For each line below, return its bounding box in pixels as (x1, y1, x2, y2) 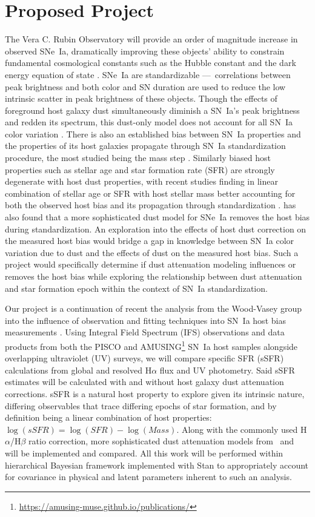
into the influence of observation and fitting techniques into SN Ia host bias (5, 314, 286, 326)
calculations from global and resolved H (5, 363, 152, 376)
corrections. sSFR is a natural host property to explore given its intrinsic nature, (5, 387, 305, 400)
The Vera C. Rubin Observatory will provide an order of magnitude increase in (5, 33, 298, 45)
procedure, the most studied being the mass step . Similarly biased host (5, 151, 271, 164)
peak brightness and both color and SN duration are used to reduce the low (5, 80, 286, 93)
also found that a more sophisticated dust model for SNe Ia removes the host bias (5, 211, 310, 223)
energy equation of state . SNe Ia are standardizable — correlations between (5, 68, 291, 81)
